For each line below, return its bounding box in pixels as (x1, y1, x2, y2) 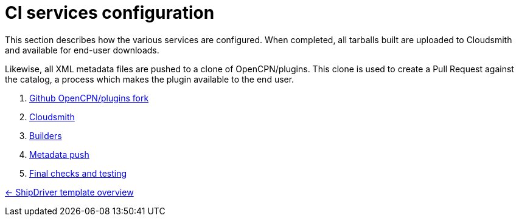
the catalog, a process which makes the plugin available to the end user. (5, 73, 294, 84)
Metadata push (29, 149, 89, 160)
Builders (29, 130, 62, 141)
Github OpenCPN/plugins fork (29, 92, 149, 103)
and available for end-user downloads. (5, 44, 159, 55)
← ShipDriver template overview (5, 186, 134, 197)
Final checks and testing (29, 168, 127, 178)
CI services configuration (5, 2, 215, 23)
